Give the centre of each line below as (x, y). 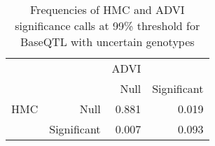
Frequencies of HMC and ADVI (107, 9)
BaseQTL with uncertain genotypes (107, 42)
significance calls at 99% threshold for (107, 25)
